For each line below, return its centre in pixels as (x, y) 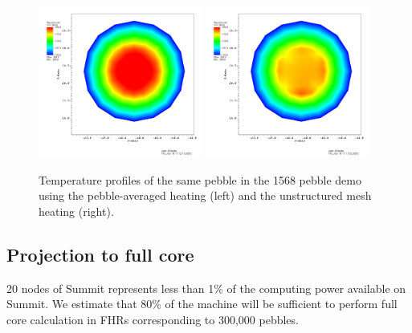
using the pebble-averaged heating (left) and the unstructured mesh (205, 195)
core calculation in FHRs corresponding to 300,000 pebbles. (153, 319)
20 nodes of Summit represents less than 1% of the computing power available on (206, 288)
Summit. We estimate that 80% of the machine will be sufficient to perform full (202, 304)
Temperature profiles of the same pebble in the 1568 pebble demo (200, 179)
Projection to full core (100, 254)
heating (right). (76, 211)
